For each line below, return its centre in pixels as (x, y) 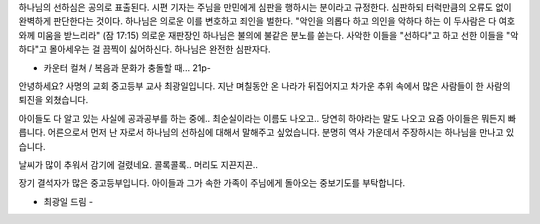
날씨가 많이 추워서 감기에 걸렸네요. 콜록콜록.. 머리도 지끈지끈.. (138, 164)
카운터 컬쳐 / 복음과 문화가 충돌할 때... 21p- (127, 67)
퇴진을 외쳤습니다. (53, 100)
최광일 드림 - (68, 201)
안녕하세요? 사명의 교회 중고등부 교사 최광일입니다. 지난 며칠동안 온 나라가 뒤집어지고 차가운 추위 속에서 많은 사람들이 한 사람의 (264, 86)
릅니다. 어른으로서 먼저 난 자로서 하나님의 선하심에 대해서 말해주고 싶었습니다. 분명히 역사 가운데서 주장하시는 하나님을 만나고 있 (266, 132)
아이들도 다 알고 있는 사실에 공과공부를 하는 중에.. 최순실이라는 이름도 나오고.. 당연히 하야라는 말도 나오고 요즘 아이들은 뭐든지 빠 (267, 118)
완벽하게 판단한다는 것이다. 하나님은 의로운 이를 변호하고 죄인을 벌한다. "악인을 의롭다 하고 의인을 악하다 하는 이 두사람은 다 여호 (266, 21)
